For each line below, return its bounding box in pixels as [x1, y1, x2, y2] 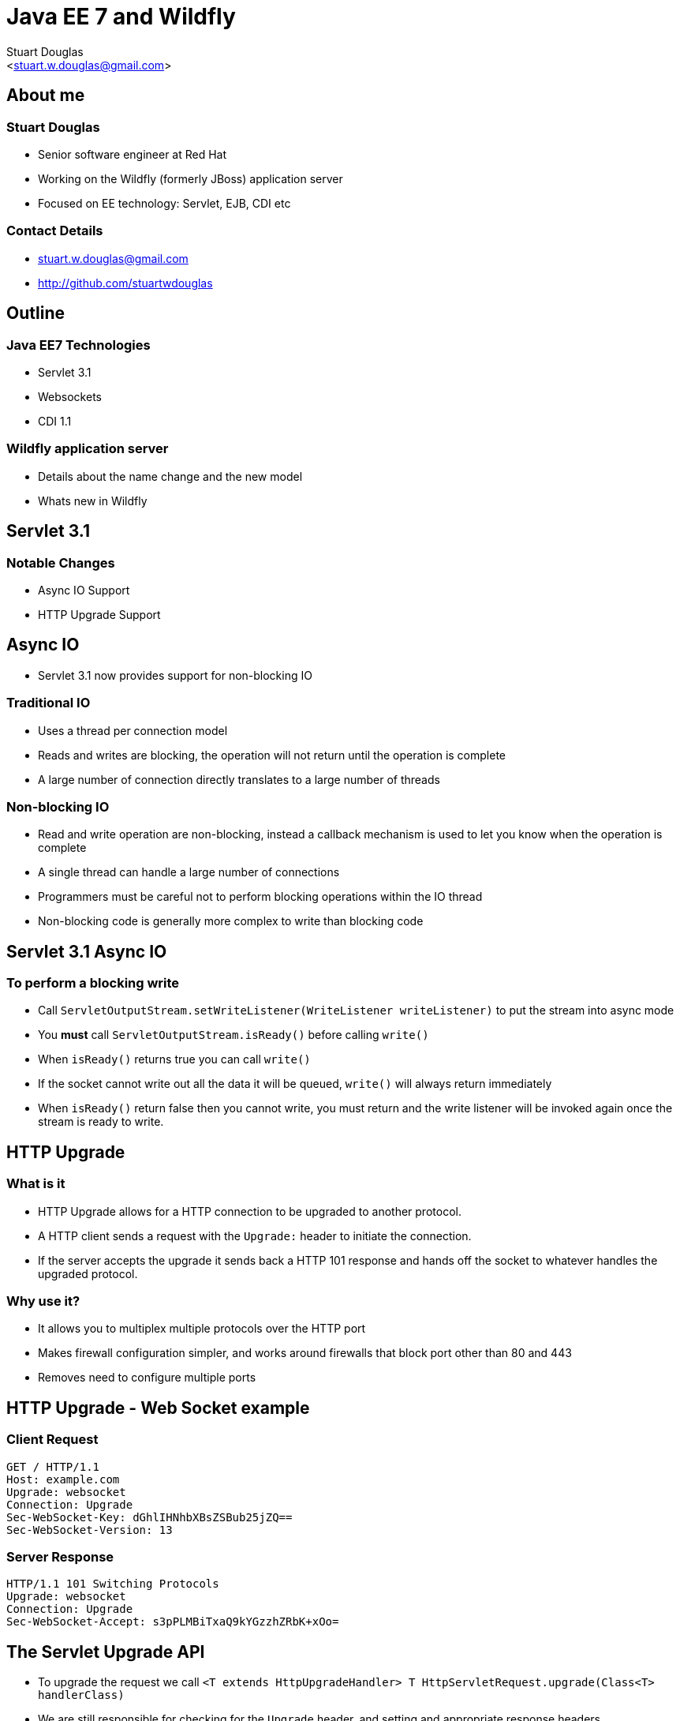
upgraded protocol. [38, 1266, 138, 1280]
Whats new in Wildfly [38, 493, 148, 508]
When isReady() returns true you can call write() [38, 1052, 311, 1067]
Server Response [6, 1549, 114, 1565]
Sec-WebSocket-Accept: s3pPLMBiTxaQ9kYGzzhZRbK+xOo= [6, 1615, 339, 1629]
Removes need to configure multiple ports [38, 1370, 256, 1385]
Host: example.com [6, 1472, 120, 1486]
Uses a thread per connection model [38, 723, 228, 737]
